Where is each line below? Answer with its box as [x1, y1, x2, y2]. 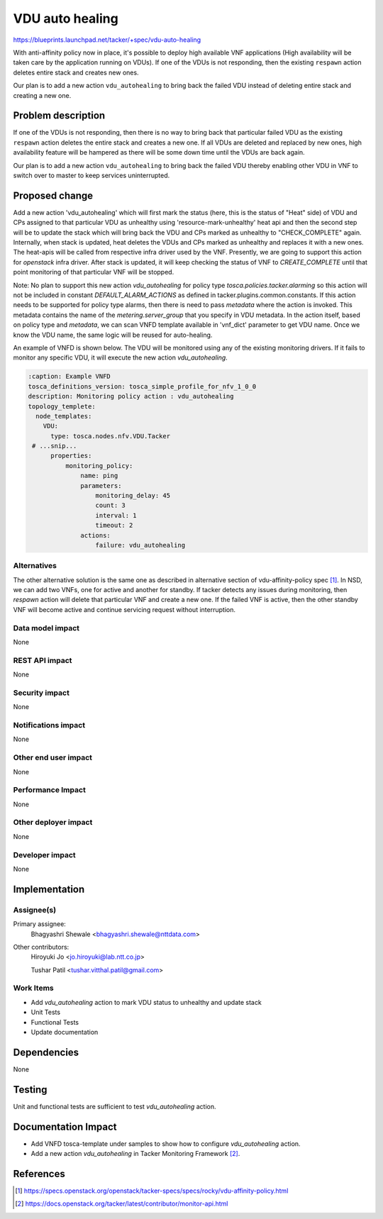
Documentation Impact [13, 1120, 117, 1132]
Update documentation [30, 1028, 99, 1037]
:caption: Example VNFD [28, 372, 111, 381]
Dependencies [13, 1046, 79, 1058]
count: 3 [95, 501, 126, 510]
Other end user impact [13, 752, 92, 762]
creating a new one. [13, 91, 72, 99]
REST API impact [13, 655, 72, 665]
